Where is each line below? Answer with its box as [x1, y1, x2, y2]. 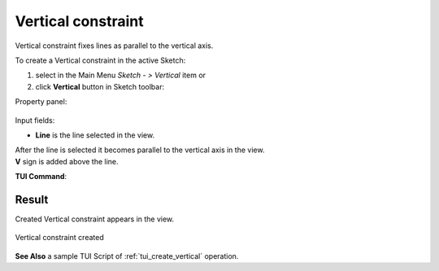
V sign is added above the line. [15, 156, 119, 166]
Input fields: [15, 115, 55, 125]
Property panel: [15, 97, 67, 107]
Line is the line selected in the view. [35, 130, 154, 140]
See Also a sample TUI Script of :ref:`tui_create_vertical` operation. [15, 251, 239, 260]
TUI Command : [15, 172, 67, 181]
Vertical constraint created [15, 233, 105, 243]
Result [15, 192, 49, 207]
